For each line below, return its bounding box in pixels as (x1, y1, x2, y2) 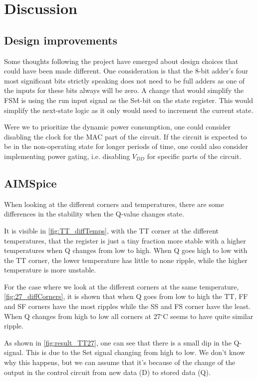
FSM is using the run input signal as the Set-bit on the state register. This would (4, 94, 254, 105)
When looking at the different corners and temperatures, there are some (4, 198, 224, 209)
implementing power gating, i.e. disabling (4, 150, 130, 161)
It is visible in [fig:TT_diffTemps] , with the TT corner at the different (4, 225, 219, 235)
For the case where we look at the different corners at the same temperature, (4, 281, 239, 291)
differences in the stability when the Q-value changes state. (4, 208, 184, 219)
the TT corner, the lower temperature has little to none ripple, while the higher (4, 254, 248, 265)
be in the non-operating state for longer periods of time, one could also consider (4, 141, 248, 151)
